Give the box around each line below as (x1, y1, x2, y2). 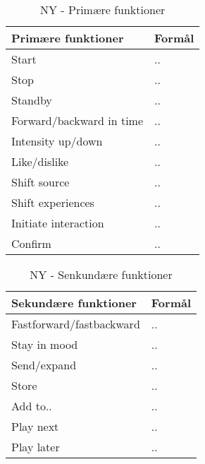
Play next (11, 418, 59, 434)
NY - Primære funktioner (40, 1, 166, 18)
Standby (11, 92, 52, 108)
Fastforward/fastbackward (11, 316, 140, 332)
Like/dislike (11, 153, 69, 169)
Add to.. (11, 398, 52, 414)
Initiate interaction (11, 215, 104, 231)
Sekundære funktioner (11, 295, 137, 311)
